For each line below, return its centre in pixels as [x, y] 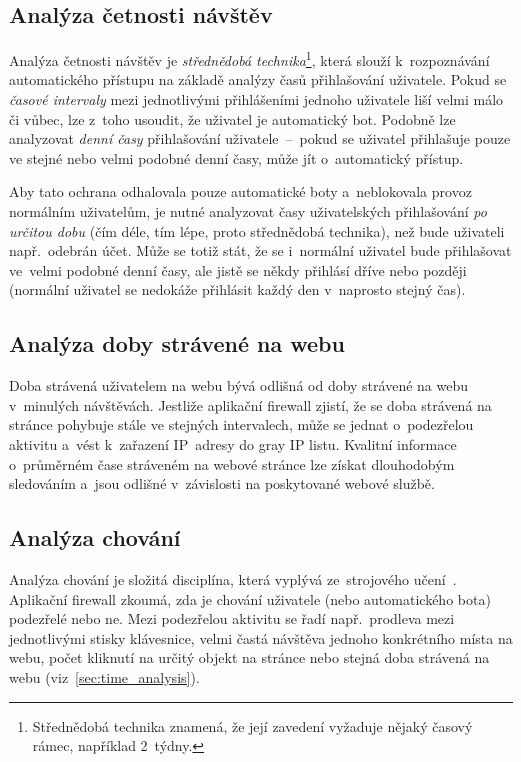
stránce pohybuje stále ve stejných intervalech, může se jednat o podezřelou [241, 424]
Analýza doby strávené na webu [177, 343]
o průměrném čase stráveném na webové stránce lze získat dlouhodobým [232, 463]
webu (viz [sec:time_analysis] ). [104, 676]
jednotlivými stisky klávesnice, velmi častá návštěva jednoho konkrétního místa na [261, 637]
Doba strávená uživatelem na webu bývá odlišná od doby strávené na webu [238, 385]
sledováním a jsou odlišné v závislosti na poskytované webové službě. [222, 483]
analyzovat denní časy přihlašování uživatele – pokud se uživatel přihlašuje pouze [260, 138]
